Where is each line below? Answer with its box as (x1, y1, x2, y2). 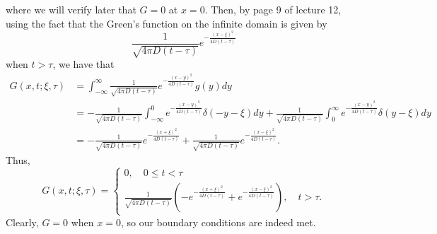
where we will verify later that (6, 2, 136, 16)
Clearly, (6, 214, 39, 229)
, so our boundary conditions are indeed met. (120, 214, 316, 229)
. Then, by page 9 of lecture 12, (204, 2, 342, 16)
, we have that (52, 57, 115, 71)
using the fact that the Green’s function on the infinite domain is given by (6, 16, 327, 30)
